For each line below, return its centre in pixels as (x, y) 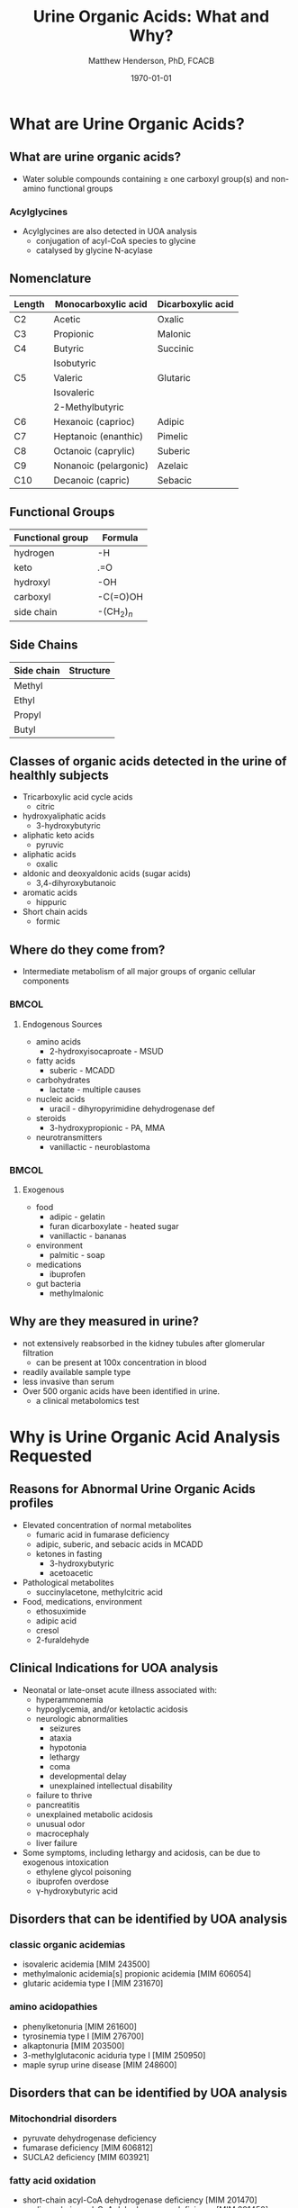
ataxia (60, 1737)
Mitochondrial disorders (63, 2118)
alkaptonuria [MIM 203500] (73, 2045)
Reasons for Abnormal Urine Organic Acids (133, 1489)
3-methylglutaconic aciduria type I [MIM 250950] (114, 2055)
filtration (38, 1353)
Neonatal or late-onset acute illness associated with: (120, 1689)
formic (48, 921)
